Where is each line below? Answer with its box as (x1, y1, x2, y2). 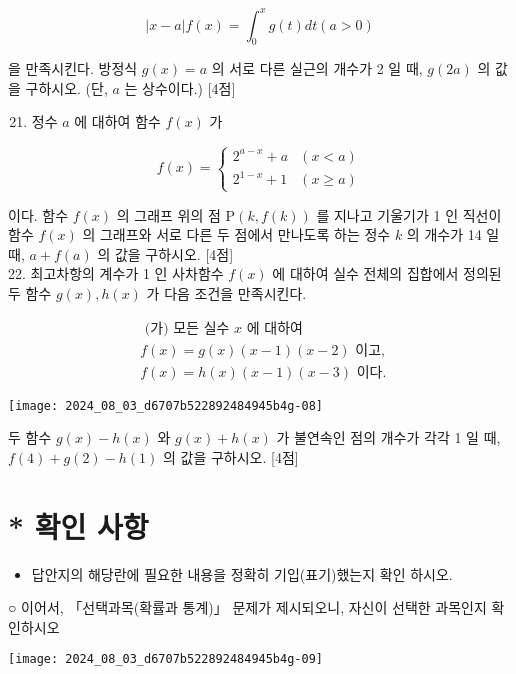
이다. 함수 (8, 204, 69, 225)
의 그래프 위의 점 (116, 204, 221, 225)
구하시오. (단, (25, 77, 108, 98)
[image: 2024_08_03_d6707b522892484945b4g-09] (8, 652, 323, 667)
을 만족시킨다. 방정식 (8, 58, 138, 79)
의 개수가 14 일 (406, 224, 500, 245)
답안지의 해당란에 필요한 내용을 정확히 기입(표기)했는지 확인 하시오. (31, 563, 453, 584)
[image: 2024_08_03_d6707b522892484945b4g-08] (8, 398, 323, 413)
